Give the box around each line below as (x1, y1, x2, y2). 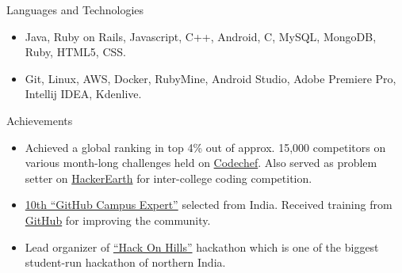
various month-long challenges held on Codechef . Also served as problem (25, 154, 377, 171)
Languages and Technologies (6, 2, 144, 17)
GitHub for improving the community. (25, 211, 211, 228)
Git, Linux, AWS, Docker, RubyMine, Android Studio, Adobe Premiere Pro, (25, 70, 396, 86)
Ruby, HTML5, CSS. (25, 44, 126, 60)
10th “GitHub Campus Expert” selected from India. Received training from (25, 196, 392, 213)
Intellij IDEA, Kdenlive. (25, 85, 142, 102)
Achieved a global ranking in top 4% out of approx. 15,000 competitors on (25, 138, 386, 155)
